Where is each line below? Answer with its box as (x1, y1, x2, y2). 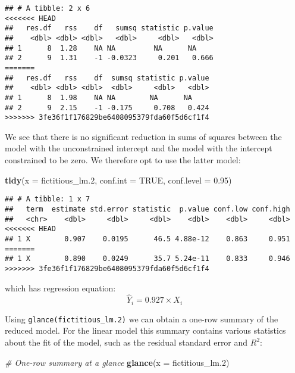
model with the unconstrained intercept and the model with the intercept (5, 142, 272, 154)
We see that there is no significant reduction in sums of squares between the (5, 130, 282, 142)
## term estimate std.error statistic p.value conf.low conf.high (5, 204, 290, 213)
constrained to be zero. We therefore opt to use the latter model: (5, 154, 241, 166)
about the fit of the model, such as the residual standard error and (5, 336, 248, 349)
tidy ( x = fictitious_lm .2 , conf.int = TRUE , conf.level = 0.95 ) (5, 173, 232, 186)
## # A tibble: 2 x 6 (5, 4, 90, 13)
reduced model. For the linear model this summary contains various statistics (5, 324, 286, 337)
